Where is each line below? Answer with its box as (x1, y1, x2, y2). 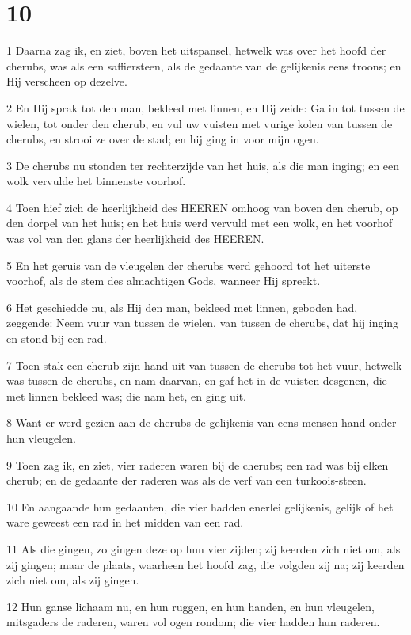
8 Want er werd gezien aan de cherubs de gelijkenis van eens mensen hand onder (6, 414, 397, 431)
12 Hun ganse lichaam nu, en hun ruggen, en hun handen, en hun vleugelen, (6, 598, 375, 614)
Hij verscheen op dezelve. (6, 73, 127, 89)
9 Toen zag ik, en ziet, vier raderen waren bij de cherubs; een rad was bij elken (6, 456, 389, 473)
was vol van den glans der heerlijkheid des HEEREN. (6, 230, 264, 247)
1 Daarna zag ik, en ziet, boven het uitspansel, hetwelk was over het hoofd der (6, 42, 386, 59)
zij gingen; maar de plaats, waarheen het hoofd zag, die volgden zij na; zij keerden (6, 556, 405, 572)
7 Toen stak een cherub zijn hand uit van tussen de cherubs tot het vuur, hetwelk (6, 356, 402, 373)
